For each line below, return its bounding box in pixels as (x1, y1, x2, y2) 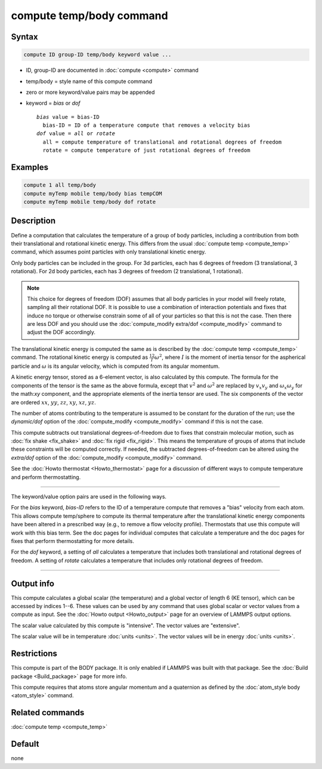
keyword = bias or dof (26, 99, 80, 107)
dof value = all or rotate (36, 130, 116, 137)
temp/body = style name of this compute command (26, 78, 153, 85)
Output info (11, 578, 55, 588)
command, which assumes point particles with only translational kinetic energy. (11, 248, 206, 255)
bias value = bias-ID (36, 114, 100, 120)
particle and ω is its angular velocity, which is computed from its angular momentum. (11, 362, 220, 370)
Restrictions (11, 649, 58, 659)
